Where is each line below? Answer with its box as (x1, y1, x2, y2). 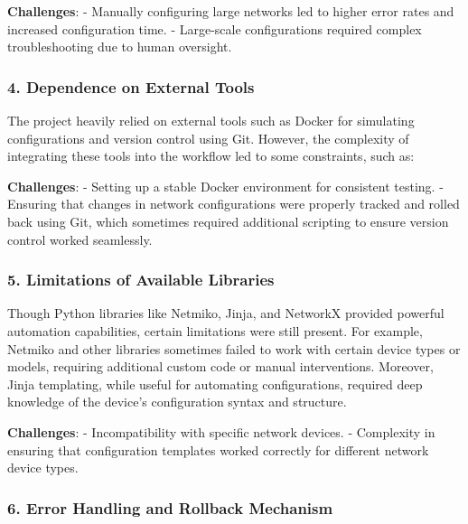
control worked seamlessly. (7, 229, 153, 248)
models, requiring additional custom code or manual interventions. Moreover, (7, 357, 434, 376)
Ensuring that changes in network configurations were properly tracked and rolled (7, 194, 460, 213)
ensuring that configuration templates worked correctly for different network (7, 440, 429, 459)
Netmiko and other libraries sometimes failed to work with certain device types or (7, 339, 461, 358)
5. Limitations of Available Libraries (7, 268, 275, 291)
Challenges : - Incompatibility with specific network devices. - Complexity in (7, 422, 435, 441)
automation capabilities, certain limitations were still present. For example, (7, 321, 423, 340)
